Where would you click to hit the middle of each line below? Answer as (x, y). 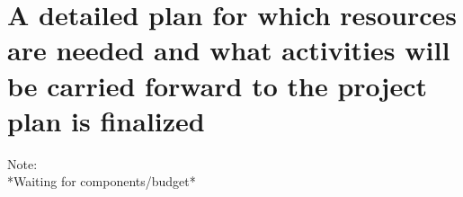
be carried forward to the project (217, 85)
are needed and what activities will (229, 50)
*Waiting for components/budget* (102, 181)
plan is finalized (106, 120)
